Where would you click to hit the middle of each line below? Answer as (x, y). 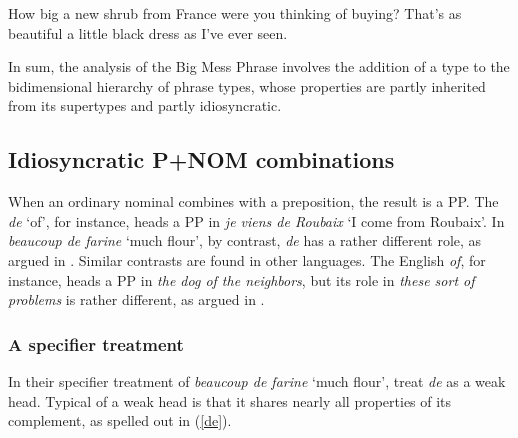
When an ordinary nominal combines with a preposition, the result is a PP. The (253, 201)
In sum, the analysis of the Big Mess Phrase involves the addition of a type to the (259, 66)
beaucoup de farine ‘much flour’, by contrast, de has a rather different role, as (245, 240)
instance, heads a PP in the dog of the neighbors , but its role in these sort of (241, 279)
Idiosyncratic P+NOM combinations (201, 159)
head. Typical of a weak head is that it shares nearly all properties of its (230, 400)
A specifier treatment (96, 343)
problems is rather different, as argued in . (136, 299)
